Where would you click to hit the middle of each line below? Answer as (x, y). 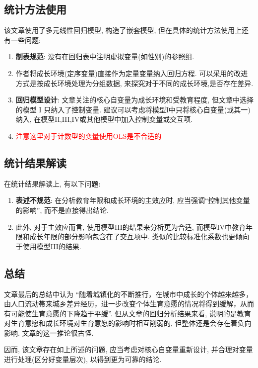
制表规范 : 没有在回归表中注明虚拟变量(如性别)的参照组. (105, 56)
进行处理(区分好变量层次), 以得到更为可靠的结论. (83, 359)
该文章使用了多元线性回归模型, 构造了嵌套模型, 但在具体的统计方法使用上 (123, 30)
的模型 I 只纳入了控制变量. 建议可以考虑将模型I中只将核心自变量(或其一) (133, 109)
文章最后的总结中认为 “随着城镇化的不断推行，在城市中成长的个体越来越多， (129, 294)
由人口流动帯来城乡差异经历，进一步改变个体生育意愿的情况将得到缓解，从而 (129, 304)
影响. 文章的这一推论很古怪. (49, 332)
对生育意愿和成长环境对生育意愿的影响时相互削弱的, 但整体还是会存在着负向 (128, 323)
